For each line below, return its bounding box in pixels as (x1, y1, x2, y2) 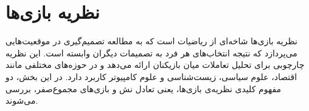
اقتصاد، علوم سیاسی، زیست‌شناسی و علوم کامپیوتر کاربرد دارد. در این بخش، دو (5, 70, 297, 82)
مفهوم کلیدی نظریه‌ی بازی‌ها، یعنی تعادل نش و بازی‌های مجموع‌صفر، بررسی (5, 82, 281, 95)
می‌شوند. (5, 94, 38, 107)
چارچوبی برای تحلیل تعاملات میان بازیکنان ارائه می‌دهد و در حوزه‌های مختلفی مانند (5, 58, 305, 71)
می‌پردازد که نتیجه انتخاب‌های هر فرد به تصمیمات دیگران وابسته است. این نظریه (5, 46, 297, 59)
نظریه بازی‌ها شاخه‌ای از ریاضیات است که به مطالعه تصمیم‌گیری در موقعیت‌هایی (5, 35, 297, 47)
